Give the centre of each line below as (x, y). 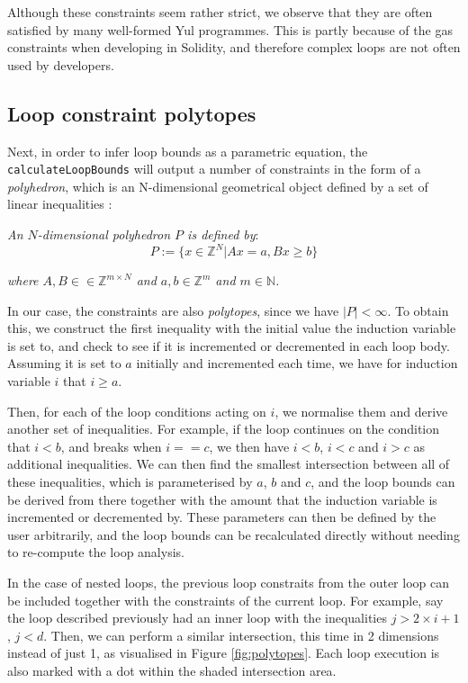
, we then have (249, 446)
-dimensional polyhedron (104, 234)
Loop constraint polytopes (132, 113)
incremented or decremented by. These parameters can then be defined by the (222, 517)
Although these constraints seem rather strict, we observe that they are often (220, 12)
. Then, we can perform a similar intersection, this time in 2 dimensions (241, 635)
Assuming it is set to (64, 363)
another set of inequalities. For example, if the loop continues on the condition (224, 429)
